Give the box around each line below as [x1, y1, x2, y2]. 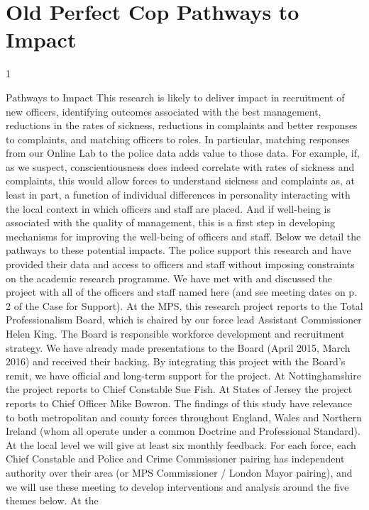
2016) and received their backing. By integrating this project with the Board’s [6, 354, 346, 369]
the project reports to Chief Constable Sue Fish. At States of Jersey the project [6, 382, 353, 397]
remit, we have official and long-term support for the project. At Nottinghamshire [6, 367, 361, 382]
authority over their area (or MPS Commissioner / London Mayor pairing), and [6, 465, 353, 479]
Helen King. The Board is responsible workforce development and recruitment [6, 326, 345, 340]
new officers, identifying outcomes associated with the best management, [6, 104, 321, 118]
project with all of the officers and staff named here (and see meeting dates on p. [6, 284, 358, 299]
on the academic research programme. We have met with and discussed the [6, 270, 333, 285]
